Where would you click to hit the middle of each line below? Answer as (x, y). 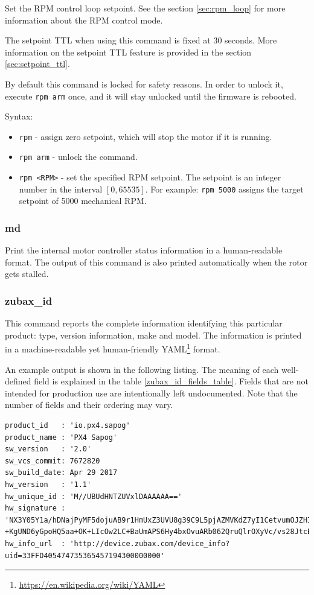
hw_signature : (35, 508)
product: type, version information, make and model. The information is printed (153, 335)
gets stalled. (27, 274)
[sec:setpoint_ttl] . (37, 64)
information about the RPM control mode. (84, 20)
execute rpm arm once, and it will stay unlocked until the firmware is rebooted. (151, 96)
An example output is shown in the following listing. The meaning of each (142, 369)
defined (18, 381)
